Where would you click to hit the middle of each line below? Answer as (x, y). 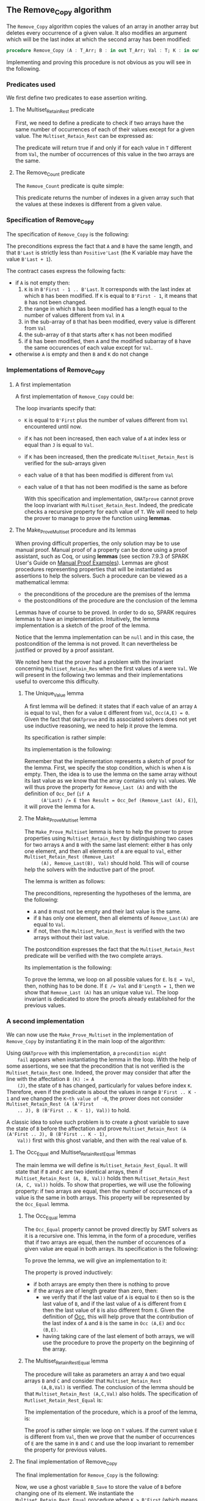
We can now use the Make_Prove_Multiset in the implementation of (90, 1035)
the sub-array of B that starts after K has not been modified (98, 335)
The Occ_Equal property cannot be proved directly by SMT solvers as (111, 1229)
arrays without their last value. (71, 938)
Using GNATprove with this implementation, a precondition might (86, 1053)
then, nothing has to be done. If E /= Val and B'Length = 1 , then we (110, 986)
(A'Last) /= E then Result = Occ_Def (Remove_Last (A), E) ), (119, 800)
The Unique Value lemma (54, 694)
